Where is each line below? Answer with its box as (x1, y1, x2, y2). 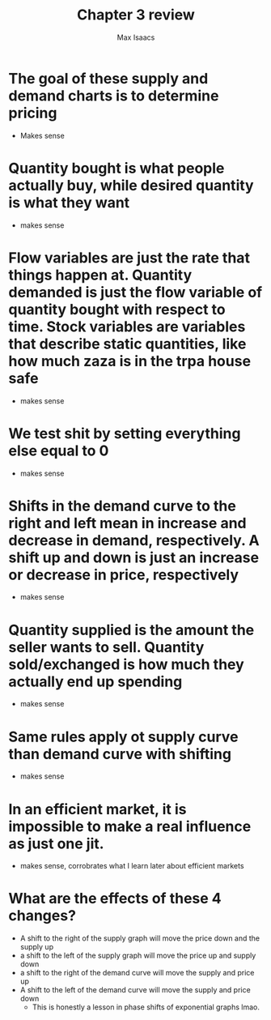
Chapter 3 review (76, 6, 196, 24)
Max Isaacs (116, 32, 155, 42)
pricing (8, 104, 57, 122)
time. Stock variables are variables (8, 318, 246, 335)
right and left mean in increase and (8, 514, 247, 532)
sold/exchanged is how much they (8, 655, 244, 673)
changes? (8, 907, 77, 925)
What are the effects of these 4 (8, 890, 222, 908)
